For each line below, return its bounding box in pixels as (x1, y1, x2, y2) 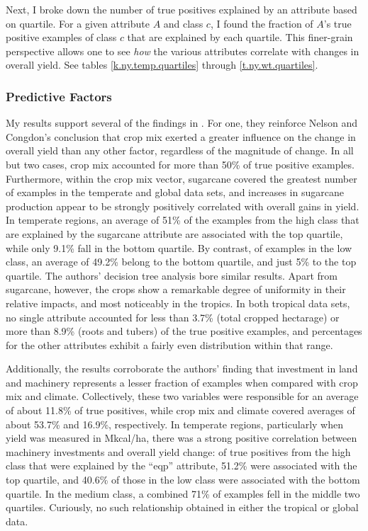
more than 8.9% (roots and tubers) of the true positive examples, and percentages (6, 324, 362, 338)
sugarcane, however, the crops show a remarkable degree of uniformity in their (6, 282, 346, 297)
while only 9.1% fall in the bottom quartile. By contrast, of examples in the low (6, 240, 352, 255)
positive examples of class (6, 30, 117, 45)
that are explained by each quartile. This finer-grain (127, 30, 353, 45)
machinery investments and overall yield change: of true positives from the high (6, 444, 351, 459)
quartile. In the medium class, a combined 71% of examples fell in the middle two (6, 486, 360, 501)
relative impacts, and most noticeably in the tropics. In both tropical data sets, (6, 295, 350, 310)
